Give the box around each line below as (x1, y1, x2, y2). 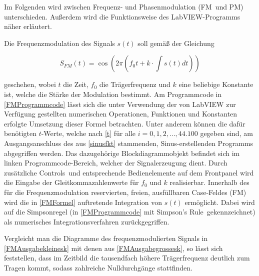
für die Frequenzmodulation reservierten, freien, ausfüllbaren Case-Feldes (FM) (4, 186, 246, 197)
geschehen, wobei (4, 79, 56, 89)
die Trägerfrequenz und (99, 79, 170, 89)
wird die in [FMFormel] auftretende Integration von (4, 196, 162, 207)
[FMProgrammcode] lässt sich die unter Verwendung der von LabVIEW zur (4, 98, 236, 109)
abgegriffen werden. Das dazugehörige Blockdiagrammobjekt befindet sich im (4, 147, 240, 158)
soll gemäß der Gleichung (137, 37, 214, 48)
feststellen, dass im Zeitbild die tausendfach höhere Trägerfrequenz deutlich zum (4, 252, 250, 263)
